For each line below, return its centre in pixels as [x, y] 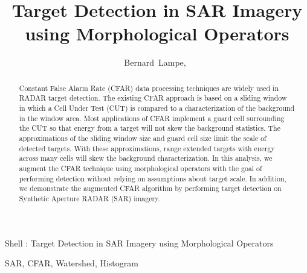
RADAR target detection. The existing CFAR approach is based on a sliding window [153, 98]
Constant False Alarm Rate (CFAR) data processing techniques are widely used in [149, 88]
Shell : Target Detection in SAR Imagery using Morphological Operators [139, 243]
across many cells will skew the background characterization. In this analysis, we [146, 158]
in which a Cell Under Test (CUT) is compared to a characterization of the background [157, 108]
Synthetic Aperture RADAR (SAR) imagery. [89, 198]
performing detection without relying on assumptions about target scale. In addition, [153, 178]
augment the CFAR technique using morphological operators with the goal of [141, 168]
